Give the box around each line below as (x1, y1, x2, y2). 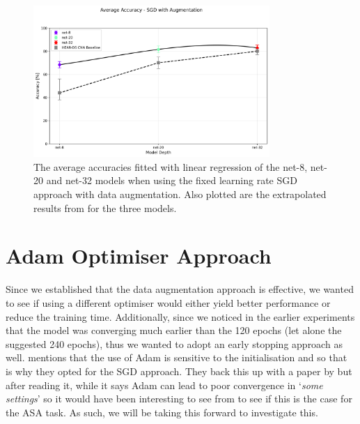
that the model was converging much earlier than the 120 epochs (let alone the (6, 323, 342, 338)
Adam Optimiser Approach (6, 241, 272, 270)
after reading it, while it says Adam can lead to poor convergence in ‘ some (6, 377, 323, 392)
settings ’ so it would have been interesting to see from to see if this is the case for (6, 391, 352, 406)
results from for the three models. (33, 200, 177, 215)
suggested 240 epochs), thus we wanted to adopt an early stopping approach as (6, 336, 343, 351)
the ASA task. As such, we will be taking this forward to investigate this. (6, 404, 318, 419)
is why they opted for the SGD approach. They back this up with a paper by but (6, 363, 352, 378)
